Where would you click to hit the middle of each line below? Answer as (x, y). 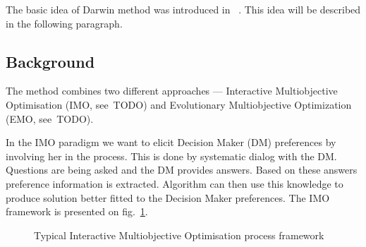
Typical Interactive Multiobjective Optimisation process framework (179, 235)
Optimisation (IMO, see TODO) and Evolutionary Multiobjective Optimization (179, 104)
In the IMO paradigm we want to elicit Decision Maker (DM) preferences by (171, 142)
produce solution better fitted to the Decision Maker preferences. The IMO (168, 197)
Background (50, 61)
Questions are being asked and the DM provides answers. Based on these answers (182, 170)
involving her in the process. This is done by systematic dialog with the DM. (171, 156)
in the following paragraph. (64, 23)
